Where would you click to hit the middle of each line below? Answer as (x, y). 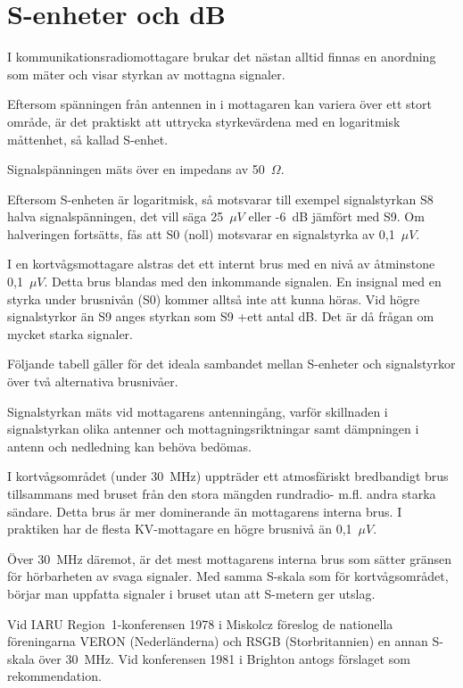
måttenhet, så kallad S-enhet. (88, 139)
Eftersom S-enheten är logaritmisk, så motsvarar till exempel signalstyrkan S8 (220, 199)
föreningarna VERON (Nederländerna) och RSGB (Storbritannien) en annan (218, 641)
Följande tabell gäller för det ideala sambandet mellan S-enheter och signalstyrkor (231, 364)
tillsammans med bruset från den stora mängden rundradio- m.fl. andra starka (222, 493)
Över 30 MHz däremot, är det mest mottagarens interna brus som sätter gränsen (230, 558)
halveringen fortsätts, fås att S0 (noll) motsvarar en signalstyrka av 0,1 (201, 233)
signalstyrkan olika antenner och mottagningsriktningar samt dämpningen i (213, 429)
